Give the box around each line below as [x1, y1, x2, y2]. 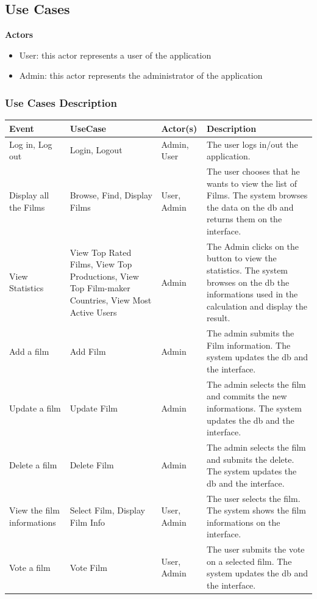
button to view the [207, 252, 277, 264]
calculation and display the [207, 299, 308, 312]
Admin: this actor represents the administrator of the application [19, 69, 263, 82]
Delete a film [9, 459, 57, 471]
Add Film [69, 344, 106, 357]
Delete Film [69, 459, 114, 471]
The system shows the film [207, 504, 306, 517]
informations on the [207, 515, 280, 528]
